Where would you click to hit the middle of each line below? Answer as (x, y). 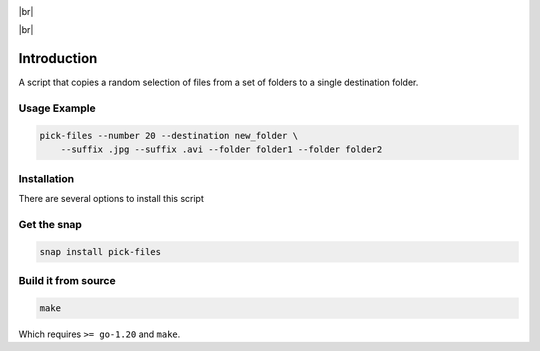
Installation (46, 178)
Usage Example (57, 108)
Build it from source (67, 280)
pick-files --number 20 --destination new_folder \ (169, 135)
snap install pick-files (100, 251)
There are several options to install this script (111, 198)
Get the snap (50, 224)
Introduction (58, 58)
